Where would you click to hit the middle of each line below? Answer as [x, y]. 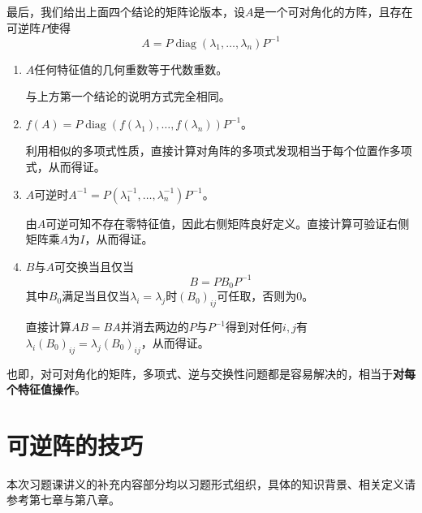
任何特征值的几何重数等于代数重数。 [131, 69]
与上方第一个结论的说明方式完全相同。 [128, 96]
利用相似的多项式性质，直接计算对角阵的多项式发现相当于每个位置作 [207, 151]
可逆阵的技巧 [75, 444]
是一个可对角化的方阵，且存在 [333, 11]
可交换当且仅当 [94, 266]
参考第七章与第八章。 [63, 500]
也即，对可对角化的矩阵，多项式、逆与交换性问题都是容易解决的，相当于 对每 [211, 373]
